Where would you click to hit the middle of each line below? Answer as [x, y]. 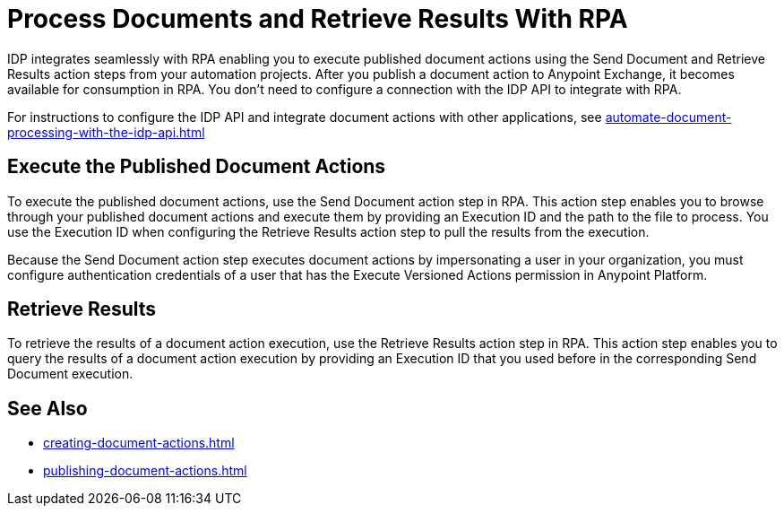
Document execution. [70, 374]
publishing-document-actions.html [145, 471]
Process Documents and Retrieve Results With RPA [318, 19]
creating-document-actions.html [139, 443]
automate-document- [668, 117]
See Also [47, 408]
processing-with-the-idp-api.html [106, 132]
